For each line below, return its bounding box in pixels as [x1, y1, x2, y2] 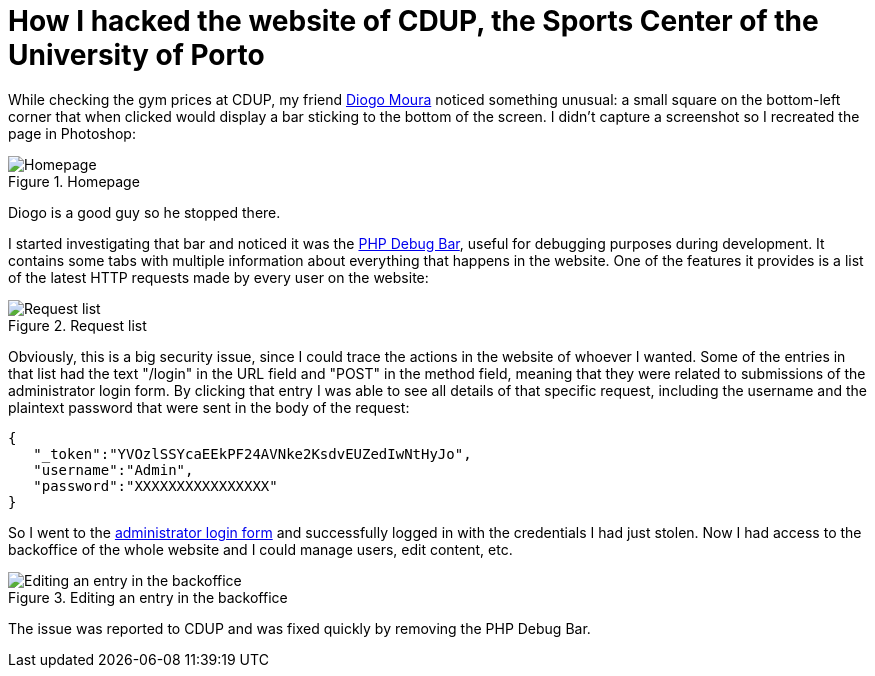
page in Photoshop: [8, 124, 136, 142]
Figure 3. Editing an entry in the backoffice [8, 588, 288, 606]
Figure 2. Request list [8, 316, 147, 334]
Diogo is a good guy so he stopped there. [8, 203, 281, 221]
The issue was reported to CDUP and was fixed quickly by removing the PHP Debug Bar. [8, 619, 591, 637]
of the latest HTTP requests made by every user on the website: [8, 268, 429, 286]
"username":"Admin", [33, 461, 194, 478]
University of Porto [8, 38, 265, 72]
